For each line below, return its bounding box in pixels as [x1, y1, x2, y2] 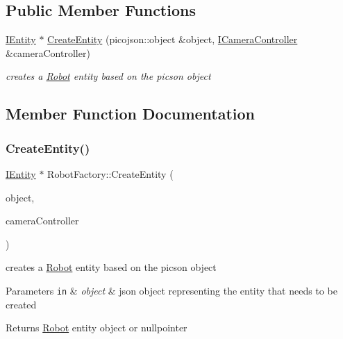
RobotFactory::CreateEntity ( [47, 166, 174, 181]
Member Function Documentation [6, 103, 256, 124]
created [6, 297, 37, 311]
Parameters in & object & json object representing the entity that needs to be [6, 283, 337, 297]
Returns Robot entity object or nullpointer [6, 320, 187, 335]
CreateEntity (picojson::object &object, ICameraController [47, 32, 298, 47]
